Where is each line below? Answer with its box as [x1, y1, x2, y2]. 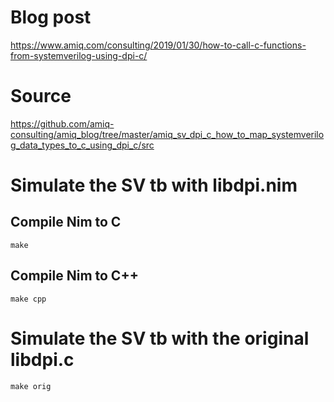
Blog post [10, 6, 92, 29]
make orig [10, 381, 52, 391]
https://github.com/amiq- [10, 117, 115, 130]
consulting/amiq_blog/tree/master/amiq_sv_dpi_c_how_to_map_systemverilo [10, 128, 325, 140]
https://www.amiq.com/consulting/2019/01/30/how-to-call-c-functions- [10, 39, 307, 51]
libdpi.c [10, 348, 75, 371]
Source [10, 85, 72, 108]
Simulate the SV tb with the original [10, 327, 310, 350]
